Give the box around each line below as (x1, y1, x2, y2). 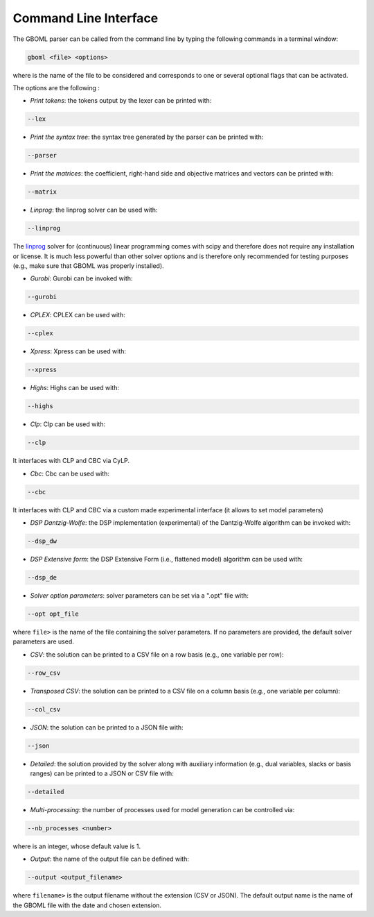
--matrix (27, 188, 57, 196)
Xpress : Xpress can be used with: (30, 347, 126, 355)
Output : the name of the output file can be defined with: (30, 855, 190, 864)
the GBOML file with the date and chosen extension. (12, 901, 162, 909)
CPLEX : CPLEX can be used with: (30, 311, 125, 319)
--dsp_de (27, 573, 57, 581)
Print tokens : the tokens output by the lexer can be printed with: (30, 96, 212, 105)
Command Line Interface (12, 10, 159, 26)
